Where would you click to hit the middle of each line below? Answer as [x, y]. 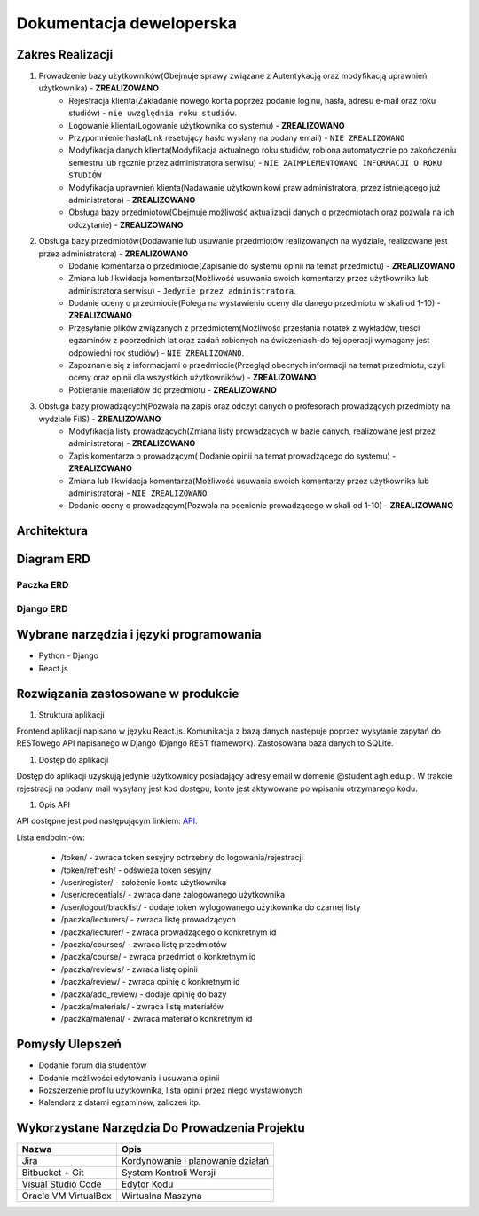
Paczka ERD [43, 585]
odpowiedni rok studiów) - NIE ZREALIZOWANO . [157, 353]
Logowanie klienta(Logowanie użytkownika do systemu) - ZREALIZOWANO [207, 125]
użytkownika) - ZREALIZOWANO [99, 88]
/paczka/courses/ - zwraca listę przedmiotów [144, 944]
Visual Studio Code [62, 1184]
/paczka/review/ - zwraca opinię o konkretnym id [150, 982]
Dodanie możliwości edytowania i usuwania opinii [129, 1078]
